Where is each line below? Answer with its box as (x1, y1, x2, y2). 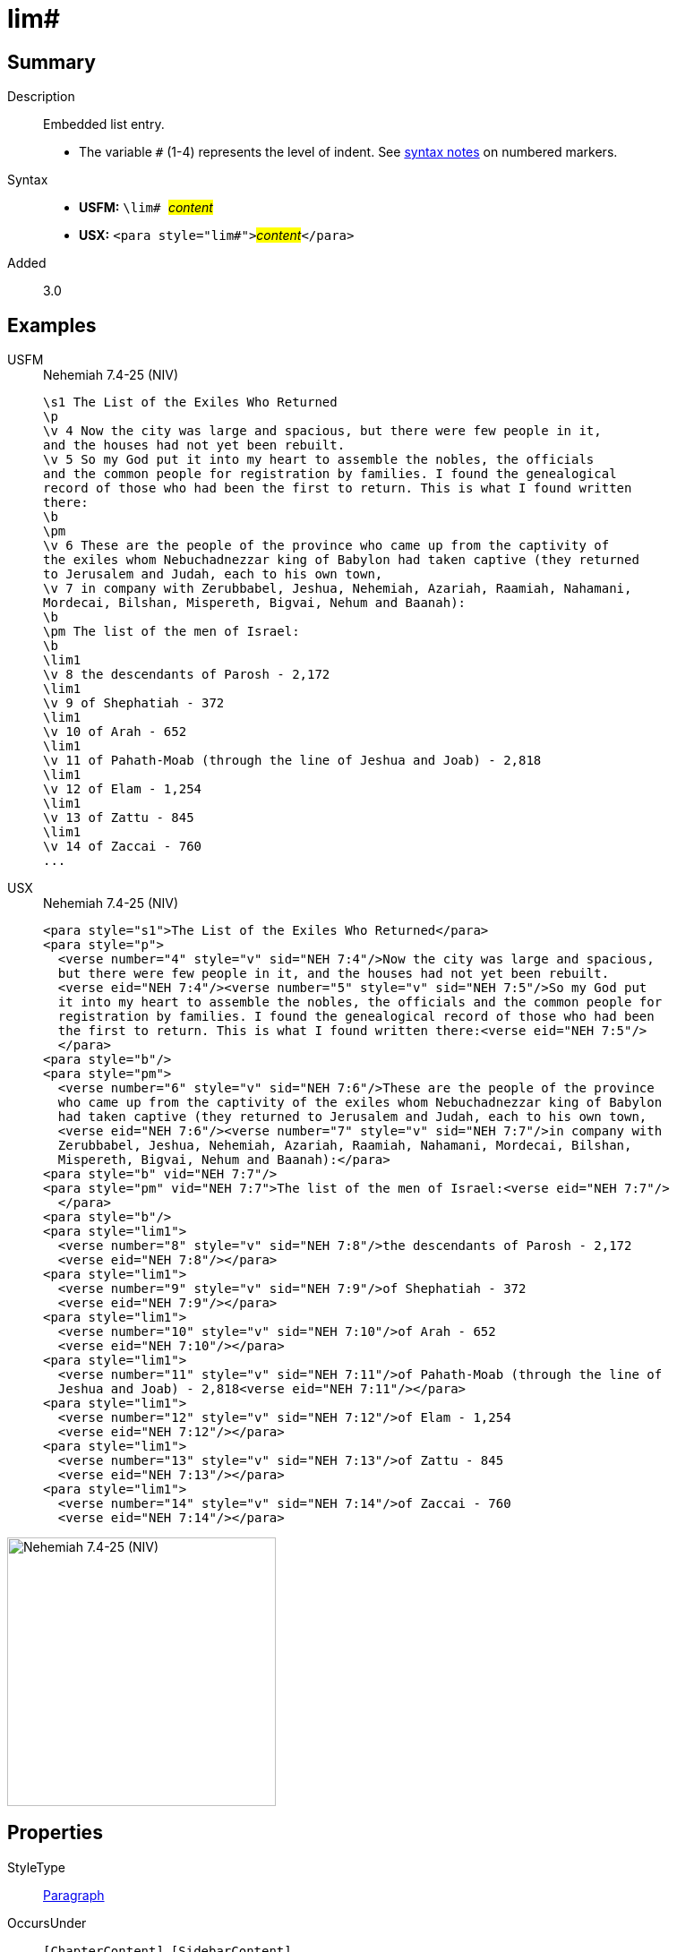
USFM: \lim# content (79, 200, 213, 216)
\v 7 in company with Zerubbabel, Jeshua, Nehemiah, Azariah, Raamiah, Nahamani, (43, 581, 632, 596)
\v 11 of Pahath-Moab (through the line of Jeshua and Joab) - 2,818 (43, 753, 542, 768)
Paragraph (43, 1887, 105, 1903)
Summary (7, 50, 96, 73)
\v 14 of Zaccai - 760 (43, 839, 202, 854)
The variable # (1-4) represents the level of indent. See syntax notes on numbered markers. (79, 144, 618, 160)
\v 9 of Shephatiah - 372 (43, 696, 225, 711)
